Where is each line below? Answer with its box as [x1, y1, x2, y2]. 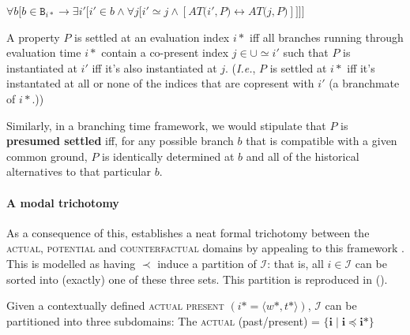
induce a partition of [157, 255, 257, 271]
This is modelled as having [6, 255, 136, 271]
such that [283, 44, 329, 61]
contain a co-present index [101, 44, 229, 61]
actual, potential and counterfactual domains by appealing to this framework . [6, 240, 404, 256]
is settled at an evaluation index [74, 28, 230, 45]
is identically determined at [102, 147, 235, 164]
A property [6, 28, 60, 45]
